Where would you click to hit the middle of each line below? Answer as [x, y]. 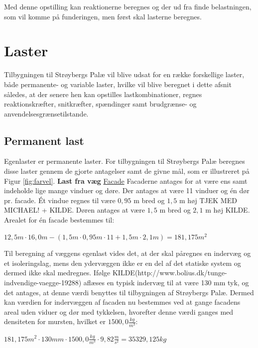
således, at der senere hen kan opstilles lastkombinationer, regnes [103, 94]
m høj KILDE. [228, 210]
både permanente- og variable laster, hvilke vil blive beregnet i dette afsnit [118, 84]
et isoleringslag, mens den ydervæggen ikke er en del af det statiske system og [123, 263]
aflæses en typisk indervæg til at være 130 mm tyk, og [166, 283]
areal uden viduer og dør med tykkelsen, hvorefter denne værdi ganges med [119, 311]
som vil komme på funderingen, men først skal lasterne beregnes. [103, 16]
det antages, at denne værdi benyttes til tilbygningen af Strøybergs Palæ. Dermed [129, 292]
